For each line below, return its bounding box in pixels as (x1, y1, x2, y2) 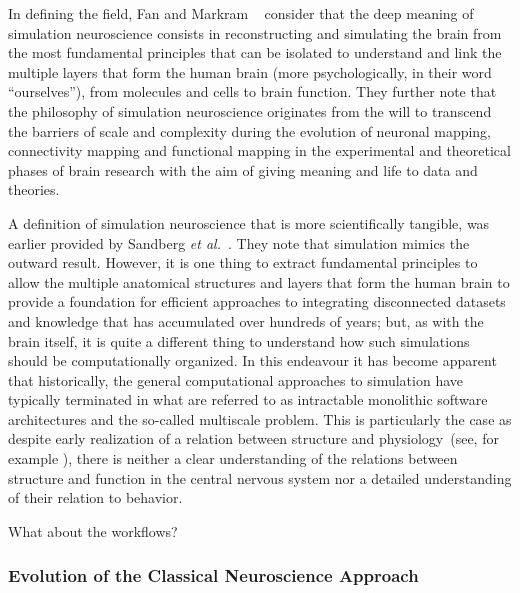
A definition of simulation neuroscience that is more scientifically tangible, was (8, 212, 490, 233)
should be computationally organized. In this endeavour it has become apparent (8, 350, 497, 371)
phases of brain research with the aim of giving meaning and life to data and (8, 159, 478, 180)
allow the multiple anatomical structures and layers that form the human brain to (8, 271, 510, 292)
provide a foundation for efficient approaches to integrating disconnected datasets (8, 291, 506, 312)
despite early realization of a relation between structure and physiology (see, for (8, 428, 499, 449)
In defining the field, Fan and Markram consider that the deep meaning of (8, 3, 474, 23)
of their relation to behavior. (8, 487, 183, 508)
